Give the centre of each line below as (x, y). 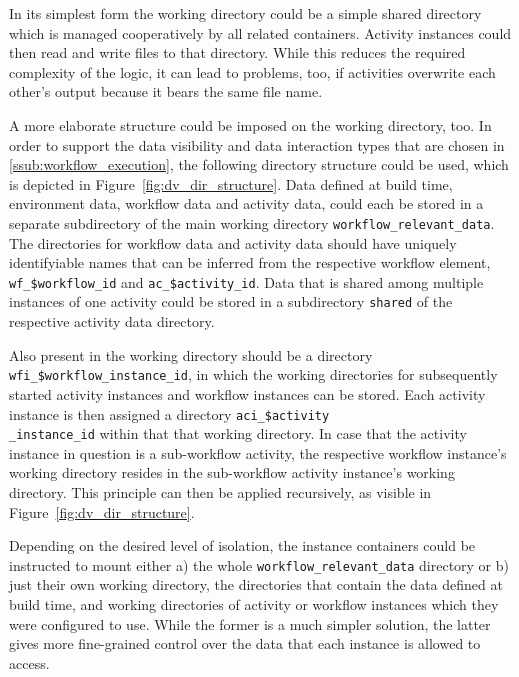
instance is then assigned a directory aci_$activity (169, 413)
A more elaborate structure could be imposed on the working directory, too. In (250, 124)
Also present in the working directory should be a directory (191, 354)
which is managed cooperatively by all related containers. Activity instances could (260, 32)
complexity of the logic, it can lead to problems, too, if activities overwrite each (252, 71)
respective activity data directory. (112, 321)
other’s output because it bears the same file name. (166, 91)
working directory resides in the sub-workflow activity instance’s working (232, 472)
